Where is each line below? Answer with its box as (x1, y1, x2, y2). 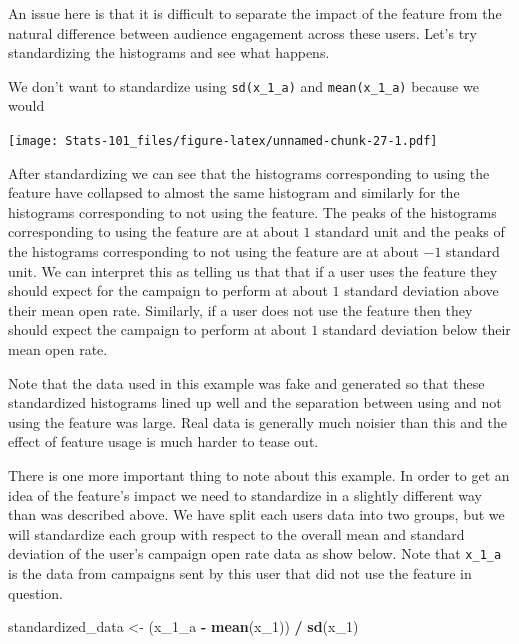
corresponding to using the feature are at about (8, 221, 299, 242)
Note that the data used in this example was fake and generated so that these (8, 372, 485, 393)
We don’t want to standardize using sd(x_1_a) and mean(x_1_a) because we (8, 75, 479, 96)
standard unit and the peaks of (315, 221, 505, 242)
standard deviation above (344, 280, 499, 301)
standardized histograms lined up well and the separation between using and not (8, 392, 502, 413)
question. (8, 582, 63, 603)
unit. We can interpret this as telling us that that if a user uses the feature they (8, 260, 498, 281)
